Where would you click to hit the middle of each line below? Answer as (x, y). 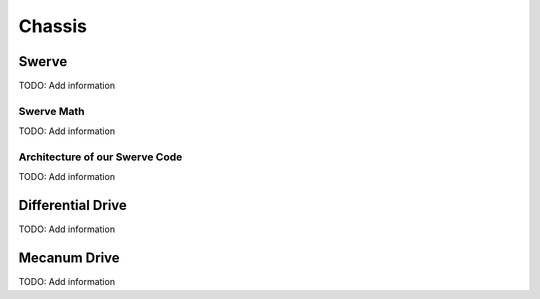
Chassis (53, 26)
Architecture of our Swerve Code (100, 157)
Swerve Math (51, 111)
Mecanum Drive (69, 258)
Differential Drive (72, 205)
